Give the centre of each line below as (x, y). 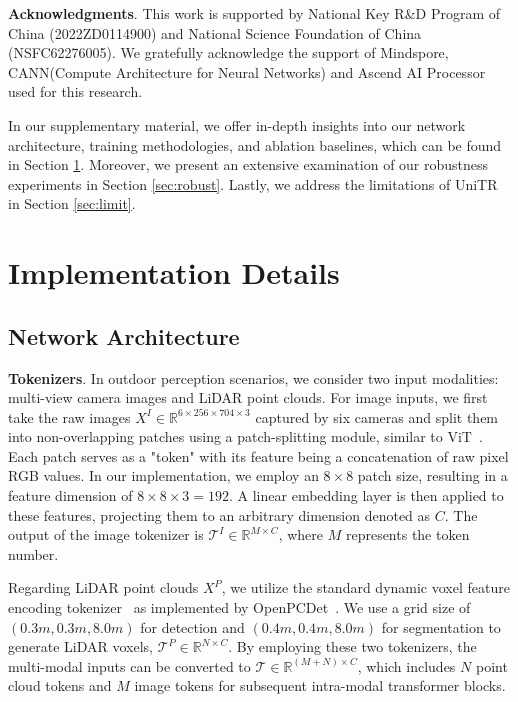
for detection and (192, 626)
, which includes (406, 665)
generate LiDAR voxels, (80, 646)
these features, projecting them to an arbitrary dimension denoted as (219, 514)
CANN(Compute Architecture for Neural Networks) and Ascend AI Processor (247, 71)
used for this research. (75, 91)
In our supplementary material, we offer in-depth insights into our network (237, 124)
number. (33, 553)
